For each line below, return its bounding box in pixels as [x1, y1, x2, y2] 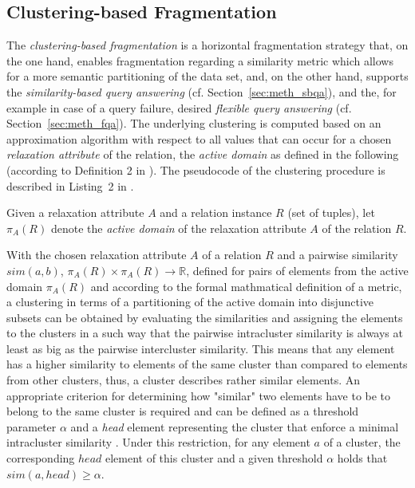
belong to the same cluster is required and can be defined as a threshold [6, 403, 359, 419]
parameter [6, 418, 57, 435]
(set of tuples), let [287, 204, 375, 221]
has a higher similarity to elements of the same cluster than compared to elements [6, 356, 408, 372]
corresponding [6, 450, 75, 466]
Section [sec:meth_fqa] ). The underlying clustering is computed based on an [6, 115, 381, 132]
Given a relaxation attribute [6, 204, 144, 221]
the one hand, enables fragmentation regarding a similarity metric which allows [6, 52, 393, 69]
